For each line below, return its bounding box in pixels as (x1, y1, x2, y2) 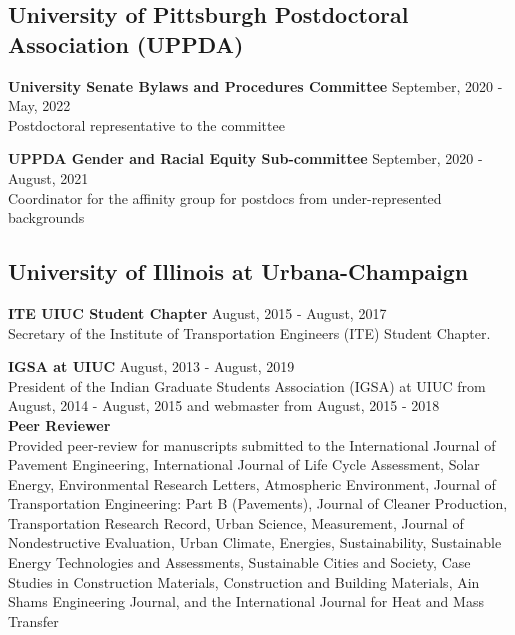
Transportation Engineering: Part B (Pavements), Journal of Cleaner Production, (8, 493, 508, 514)
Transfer (8, 610, 59, 631)
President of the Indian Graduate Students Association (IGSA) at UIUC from (8, 375, 486, 396)
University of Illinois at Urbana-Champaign (8, 256, 469, 287)
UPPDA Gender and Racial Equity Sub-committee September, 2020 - (8, 148, 483, 169)
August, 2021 (8, 167, 89, 188)
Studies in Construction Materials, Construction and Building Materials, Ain (8, 571, 480, 592)
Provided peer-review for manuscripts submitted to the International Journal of (8, 434, 496, 455)
